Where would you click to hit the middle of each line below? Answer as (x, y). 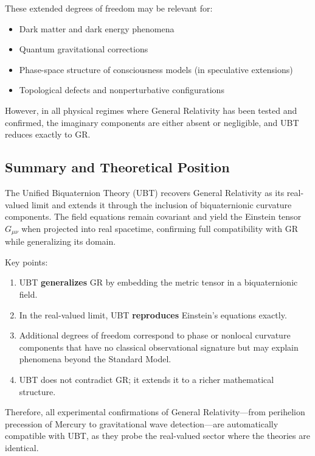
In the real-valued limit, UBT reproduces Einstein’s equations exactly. (153, 314)
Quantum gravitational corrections (84, 49)
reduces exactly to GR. (48, 134)
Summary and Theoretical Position (117, 167)
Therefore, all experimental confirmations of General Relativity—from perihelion (155, 412)
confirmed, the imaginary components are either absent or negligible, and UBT (152, 122)
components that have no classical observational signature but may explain (159, 347)
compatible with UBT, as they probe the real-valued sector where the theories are (157, 436)
